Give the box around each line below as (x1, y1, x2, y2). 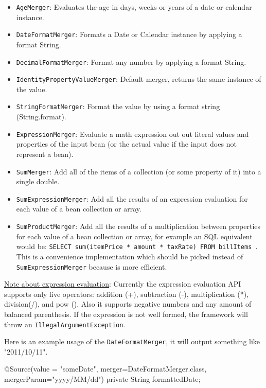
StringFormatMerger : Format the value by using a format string (16, 101, 220, 112)
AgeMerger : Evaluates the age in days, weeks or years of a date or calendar (16, 2, 252, 12)
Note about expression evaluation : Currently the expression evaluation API (4, 278, 241, 289)
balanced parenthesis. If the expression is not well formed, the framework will (4, 308, 248, 319)
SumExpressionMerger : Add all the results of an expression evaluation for (16, 193, 248, 204)
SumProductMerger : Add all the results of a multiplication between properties (16, 221, 261, 231)
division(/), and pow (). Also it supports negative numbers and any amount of (4, 298, 252, 309)
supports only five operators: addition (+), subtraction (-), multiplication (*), (4, 288, 249, 299)
